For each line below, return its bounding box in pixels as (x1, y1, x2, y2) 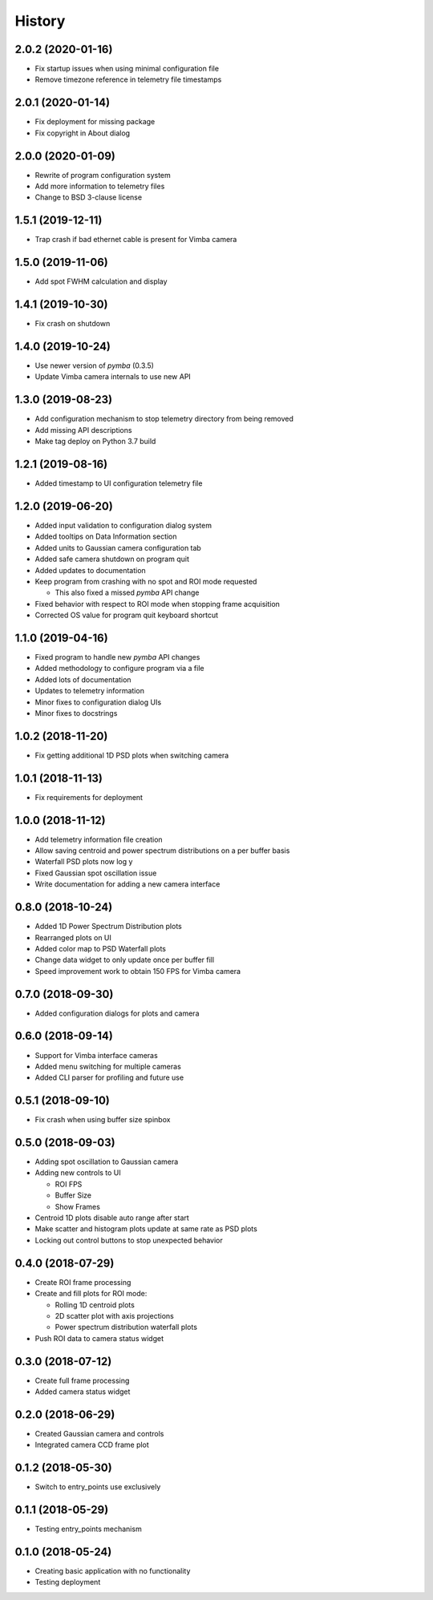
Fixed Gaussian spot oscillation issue (34, 868, 157, 878)
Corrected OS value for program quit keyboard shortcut (34, 610, 219, 620)
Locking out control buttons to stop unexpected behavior (34, 1235, 224, 1245)
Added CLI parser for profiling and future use (34, 1073, 184, 1082)
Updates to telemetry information (34, 686, 144, 696)
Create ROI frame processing (34, 1277, 132, 1287)
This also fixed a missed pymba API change (55, 588, 200, 597)
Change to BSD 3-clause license (34, 192, 143, 202)
